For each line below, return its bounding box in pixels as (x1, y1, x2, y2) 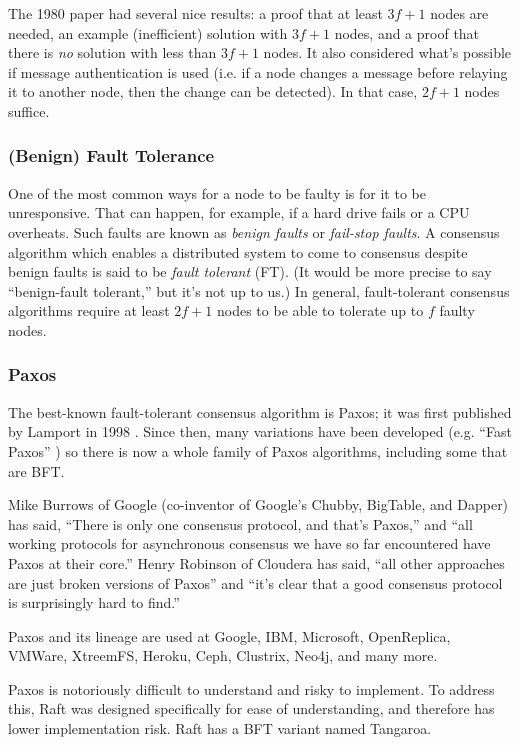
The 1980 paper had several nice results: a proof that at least (8, 3, 383, 23)
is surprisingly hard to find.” (8, 592, 180, 613)
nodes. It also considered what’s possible (263, 42, 512, 63)
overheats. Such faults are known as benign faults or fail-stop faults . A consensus (8, 221, 500, 242)
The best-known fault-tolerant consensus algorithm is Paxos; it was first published (8, 401, 512, 422)
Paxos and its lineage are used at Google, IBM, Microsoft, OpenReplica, (8, 625, 451, 646)
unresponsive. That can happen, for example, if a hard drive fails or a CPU (8, 202, 470, 223)
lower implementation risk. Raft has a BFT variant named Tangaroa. (8, 718, 432, 739)
